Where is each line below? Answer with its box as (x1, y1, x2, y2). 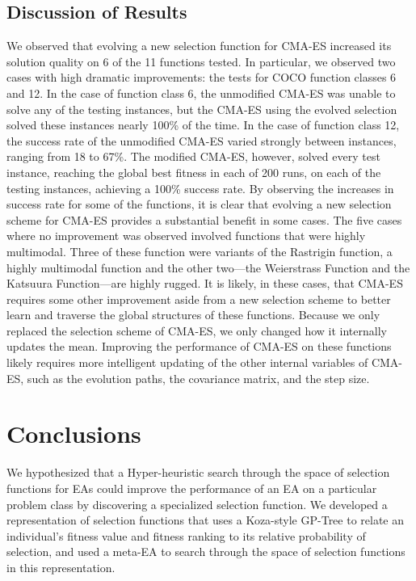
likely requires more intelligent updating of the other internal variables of (6, 354, 368, 371)
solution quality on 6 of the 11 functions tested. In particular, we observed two (6, 53, 396, 69)
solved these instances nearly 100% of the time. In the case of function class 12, (6, 116, 400, 133)
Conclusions (6, 417, 141, 450)
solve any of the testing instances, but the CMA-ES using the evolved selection (6, 100, 397, 117)
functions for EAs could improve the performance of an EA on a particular (6, 479, 377, 496)
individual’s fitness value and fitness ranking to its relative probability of (6, 527, 366, 544)
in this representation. (6, 558, 116, 575)
